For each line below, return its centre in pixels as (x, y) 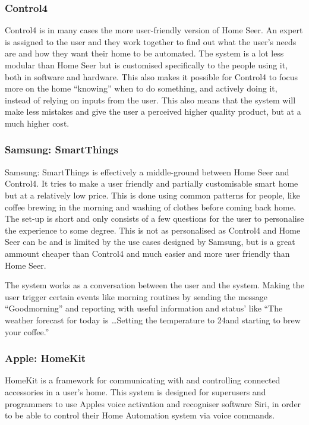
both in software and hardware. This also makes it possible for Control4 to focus (152, 76)
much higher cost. (37, 123)
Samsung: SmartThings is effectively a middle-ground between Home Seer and (147, 171)
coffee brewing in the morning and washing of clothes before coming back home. (150, 207)
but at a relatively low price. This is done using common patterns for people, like (152, 195)
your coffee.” (27, 331)
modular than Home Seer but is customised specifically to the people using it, (146, 65)
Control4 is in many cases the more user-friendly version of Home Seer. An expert (154, 30)
